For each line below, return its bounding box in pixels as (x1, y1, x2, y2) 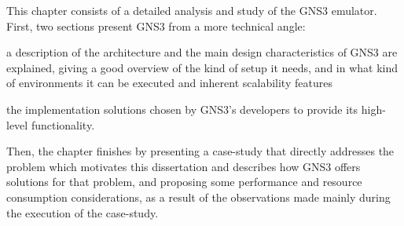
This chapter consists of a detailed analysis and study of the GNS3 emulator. (6, 2, 377, 18)
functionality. (31, 116, 95, 133)
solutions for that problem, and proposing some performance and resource (6, 173, 362, 190)
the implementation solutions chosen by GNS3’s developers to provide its (6, 100, 358, 117)
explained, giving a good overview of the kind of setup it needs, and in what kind (6, 59, 398, 75)
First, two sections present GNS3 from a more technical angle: (6, 17, 306, 34)
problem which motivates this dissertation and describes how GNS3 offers (6, 158, 361, 174)
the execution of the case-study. (6, 204, 159, 221)
